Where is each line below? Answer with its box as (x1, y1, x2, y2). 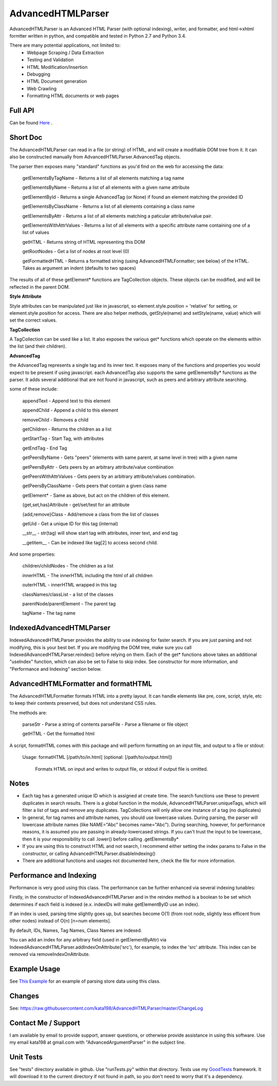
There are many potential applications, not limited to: (9, 42, 121, 48)
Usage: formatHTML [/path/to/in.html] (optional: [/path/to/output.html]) (22, 754, 173, 760)
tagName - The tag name (22, 610, 76, 616)
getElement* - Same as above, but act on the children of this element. (22, 492, 170, 499)
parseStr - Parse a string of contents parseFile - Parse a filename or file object (22, 721, 188, 727)
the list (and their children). (9, 343, 67, 349)
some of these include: (9, 386, 58, 392)
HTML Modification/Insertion (27, 64, 88, 70)
